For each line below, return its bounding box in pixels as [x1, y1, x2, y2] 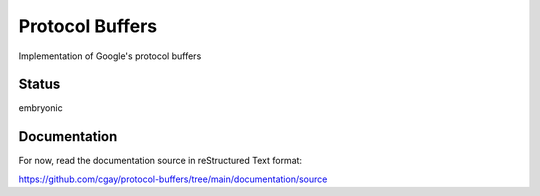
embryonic [18, 102, 64, 114]
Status [18, 76, 61, 93]
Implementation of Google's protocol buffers [18, 50, 202, 62]
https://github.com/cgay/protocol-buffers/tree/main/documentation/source [18, 173, 328, 185]
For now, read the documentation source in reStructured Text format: [18, 155, 303, 167]
